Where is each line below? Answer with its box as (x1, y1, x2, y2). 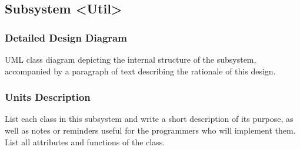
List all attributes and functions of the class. (5, 135, 165, 148)
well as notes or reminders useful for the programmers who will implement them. (5, 124, 296, 136)
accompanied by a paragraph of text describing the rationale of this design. (5, 64, 276, 77)
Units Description (5, 90, 91, 104)
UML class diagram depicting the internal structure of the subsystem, (5, 53, 256, 65)
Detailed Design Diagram (5, 30, 127, 45)
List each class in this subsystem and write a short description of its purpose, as (5, 112, 294, 125)
